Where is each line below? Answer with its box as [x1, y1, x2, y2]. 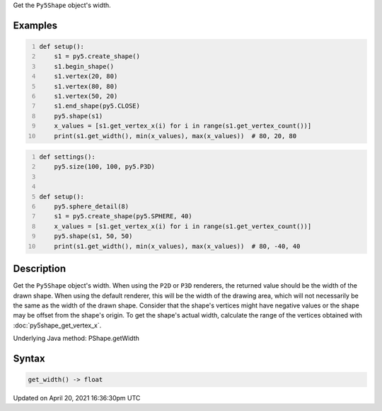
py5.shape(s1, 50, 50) [54, 232, 133, 240]
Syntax [13, 352, 45, 364]
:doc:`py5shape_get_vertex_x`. [13, 321, 102, 330]
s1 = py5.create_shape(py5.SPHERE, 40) [54, 213, 192, 220]
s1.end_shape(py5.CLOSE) [54, 102, 141, 110]
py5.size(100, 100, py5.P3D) [54, 163, 156, 171]
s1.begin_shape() [54, 62, 115, 70]
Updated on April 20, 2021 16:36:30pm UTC [13, 394, 141, 402]
